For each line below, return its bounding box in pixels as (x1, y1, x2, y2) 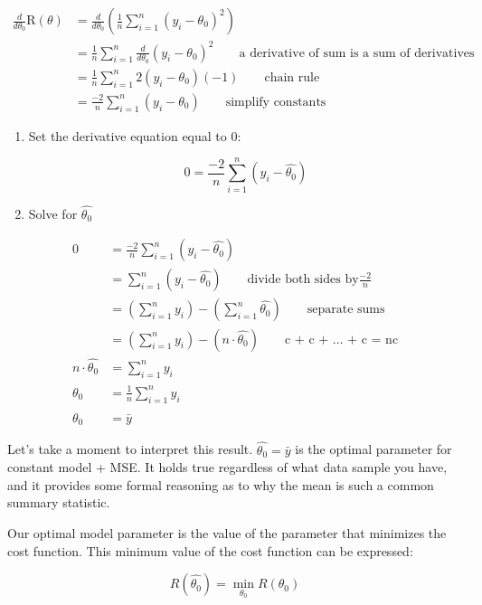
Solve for (28, 203, 78, 222)
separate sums (307, 303, 385, 317)
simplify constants (225, 95, 326, 109)
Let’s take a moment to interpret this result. (7, 440, 253, 458)
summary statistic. (7, 493, 110, 512)
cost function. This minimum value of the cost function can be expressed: (7, 541, 413, 560)
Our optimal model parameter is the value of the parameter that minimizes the (7, 523, 447, 542)
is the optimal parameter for (295, 440, 452, 458)
